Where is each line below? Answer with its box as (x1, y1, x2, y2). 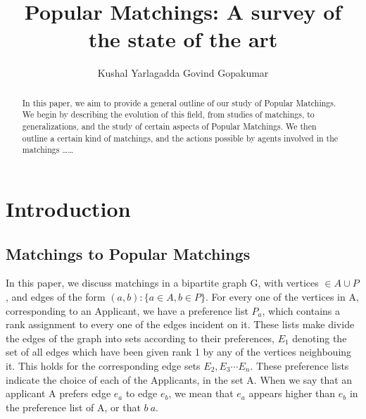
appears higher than (248, 386, 336, 401)
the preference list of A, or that (6, 399, 141, 414)
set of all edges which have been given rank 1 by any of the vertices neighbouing (6, 344, 352, 359)
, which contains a (262, 303, 341, 318)
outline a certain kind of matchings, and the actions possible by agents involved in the (22, 132, 339, 144)
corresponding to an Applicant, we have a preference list (6, 303, 248, 318)
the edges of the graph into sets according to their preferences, (6, 330, 274, 345)
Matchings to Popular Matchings (6, 242, 251, 264)
